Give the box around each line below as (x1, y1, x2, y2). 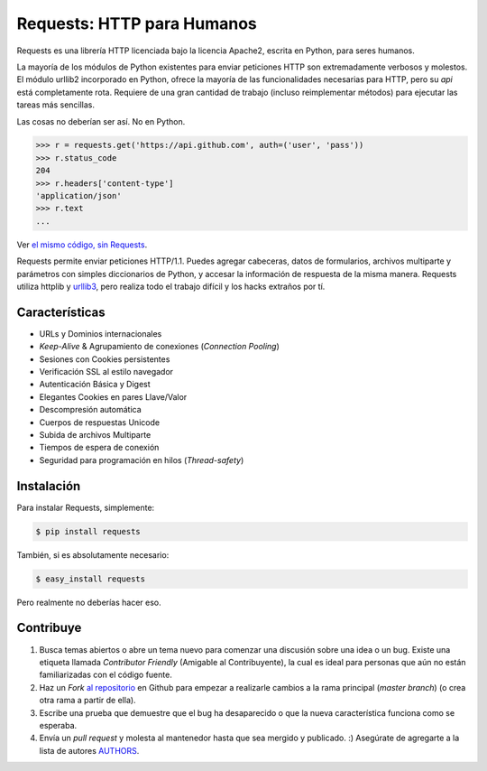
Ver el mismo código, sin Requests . (16, 239, 148, 250)
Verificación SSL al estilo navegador (39, 367, 174, 377)
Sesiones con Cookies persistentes (39, 353, 170, 365)
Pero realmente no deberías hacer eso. (16, 597, 161, 608)
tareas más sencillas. (16, 99, 95, 110)
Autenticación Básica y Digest (39, 379, 151, 390)
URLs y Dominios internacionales (39, 328, 162, 339)
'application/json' (35, 190, 122, 201)
